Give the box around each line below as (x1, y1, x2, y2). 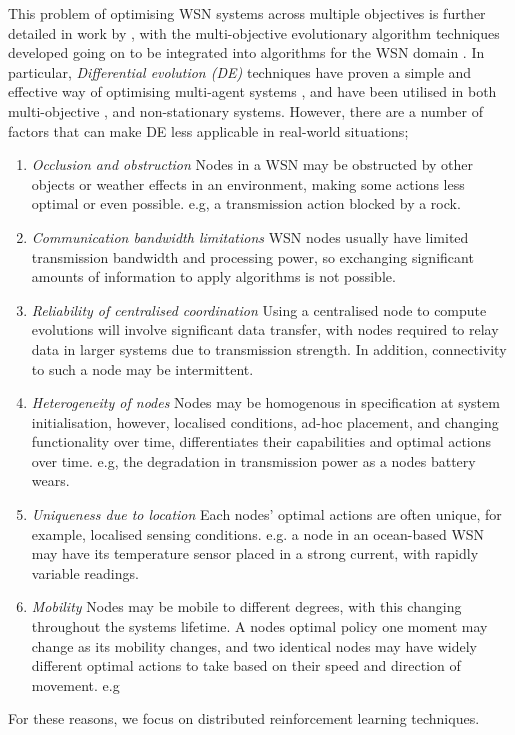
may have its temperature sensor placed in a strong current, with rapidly (31, 543, 479, 564)
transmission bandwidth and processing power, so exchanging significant (31, 246, 474, 267)
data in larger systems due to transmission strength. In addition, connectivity (31, 338, 507, 359)
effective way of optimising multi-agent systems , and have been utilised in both (8, 81, 497, 102)
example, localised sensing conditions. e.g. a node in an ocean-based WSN (31, 523, 485, 544)
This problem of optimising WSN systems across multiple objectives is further (8, 3, 486, 23)
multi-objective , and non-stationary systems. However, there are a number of (8, 100, 483, 121)
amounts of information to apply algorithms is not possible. (31, 266, 396, 287)
